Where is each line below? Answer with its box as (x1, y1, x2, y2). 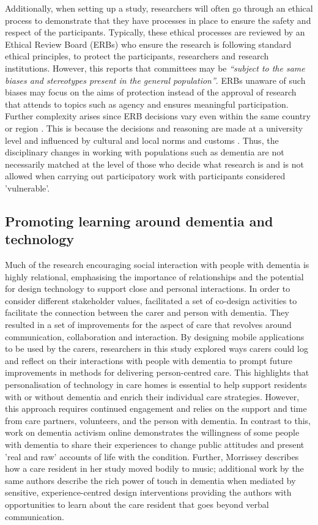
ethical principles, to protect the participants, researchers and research (5, 50, 269, 62)
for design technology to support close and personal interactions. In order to (5, 282, 290, 295)
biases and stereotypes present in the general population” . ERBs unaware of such (5, 73, 306, 86)
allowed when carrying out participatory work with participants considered (5, 169, 286, 182)
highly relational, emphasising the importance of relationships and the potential (5, 270, 304, 283)
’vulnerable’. (5, 181, 50, 194)
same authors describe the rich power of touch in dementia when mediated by (5, 474, 296, 486)
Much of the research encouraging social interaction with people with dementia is (5, 258, 309, 271)
